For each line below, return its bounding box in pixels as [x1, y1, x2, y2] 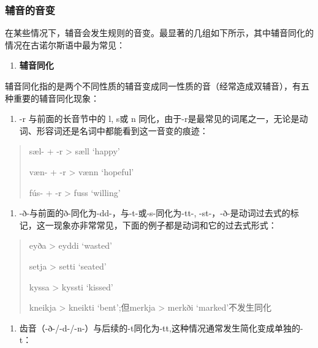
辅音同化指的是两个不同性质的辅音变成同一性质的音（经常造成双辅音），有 [5, 80, 301, 92]
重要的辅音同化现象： [13, 91, 99, 104]
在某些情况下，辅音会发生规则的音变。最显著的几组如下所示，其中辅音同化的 [5, 26, 314, 39]
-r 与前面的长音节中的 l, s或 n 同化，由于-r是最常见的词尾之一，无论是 [19, 112, 300, 125]
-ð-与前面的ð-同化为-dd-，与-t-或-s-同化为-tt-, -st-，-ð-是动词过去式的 [19, 206, 290, 219]
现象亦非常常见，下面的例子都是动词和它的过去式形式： [53, 218, 277, 231]
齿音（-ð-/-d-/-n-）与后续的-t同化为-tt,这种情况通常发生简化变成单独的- [19, 321, 303, 334]
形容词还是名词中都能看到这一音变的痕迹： [36, 124, 208, 137]
